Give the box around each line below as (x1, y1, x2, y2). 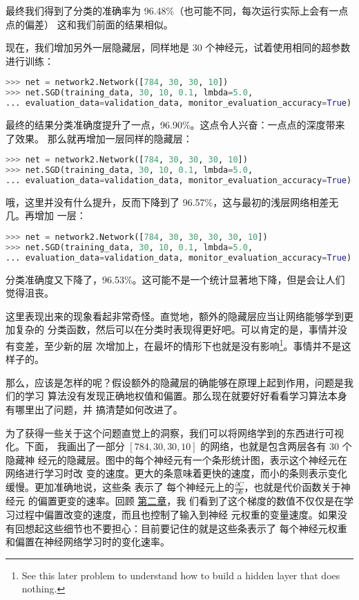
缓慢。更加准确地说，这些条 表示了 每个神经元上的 (6, 480, 235, 494)
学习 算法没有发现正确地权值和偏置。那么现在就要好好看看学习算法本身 (24, 388, 347, 403)
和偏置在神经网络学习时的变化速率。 (6, 534, 170, 549)
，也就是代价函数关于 (244, 480, 341, 494)
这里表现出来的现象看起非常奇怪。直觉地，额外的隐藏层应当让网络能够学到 (6, 308, 344, 323)
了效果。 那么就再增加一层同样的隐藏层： (6, 131, 193, 145)
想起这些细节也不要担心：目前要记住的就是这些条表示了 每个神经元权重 (24, 521, 347, 535)
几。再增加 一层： (6, 208, 86, 223)
